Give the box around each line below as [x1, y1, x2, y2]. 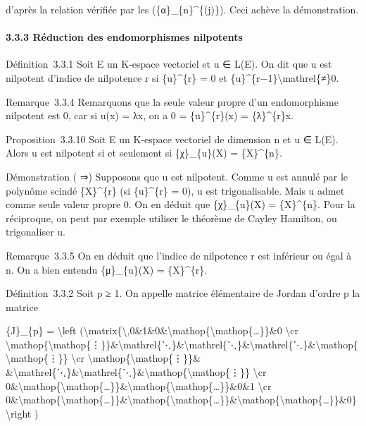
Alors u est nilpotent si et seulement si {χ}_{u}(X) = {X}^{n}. [6, 145, 282, 160]
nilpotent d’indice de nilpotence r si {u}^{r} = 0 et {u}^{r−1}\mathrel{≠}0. [6, 70, 339, 85]
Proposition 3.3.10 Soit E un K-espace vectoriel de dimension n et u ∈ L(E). [6, 131, 339, 146]
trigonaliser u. [6, 224, 65, 239]
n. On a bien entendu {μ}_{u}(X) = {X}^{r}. [6, 262, 208, 276]
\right [6, 406, 32, 420]
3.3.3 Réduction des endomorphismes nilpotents [6, 30, 243, 44]
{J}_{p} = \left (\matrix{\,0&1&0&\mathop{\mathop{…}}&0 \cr [6, 323, 299, 338]
